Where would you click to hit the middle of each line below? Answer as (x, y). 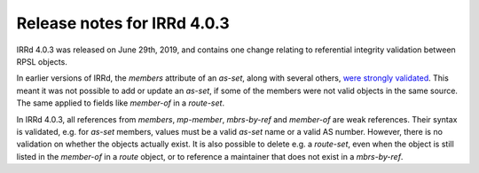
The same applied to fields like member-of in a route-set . (121, 103)
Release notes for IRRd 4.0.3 (123, 23)
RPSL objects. (42, 61)
